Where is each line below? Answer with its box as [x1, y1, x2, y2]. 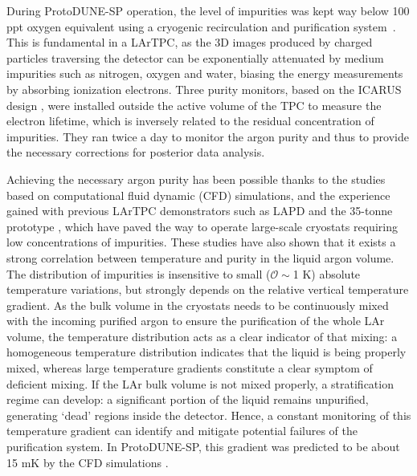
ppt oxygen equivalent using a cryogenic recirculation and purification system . [6, 18, 396, 35]
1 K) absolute [292, 265, 361, 282]
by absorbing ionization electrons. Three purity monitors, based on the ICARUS [6, 80, 402, 97]
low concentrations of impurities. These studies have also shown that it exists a [6, 234, 396, 250]
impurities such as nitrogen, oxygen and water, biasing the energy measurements [6, 65, 403, 82]
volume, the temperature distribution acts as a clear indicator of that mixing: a [6, 328, 398, 344]
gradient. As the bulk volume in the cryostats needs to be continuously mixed [6, 296, 389, 313]
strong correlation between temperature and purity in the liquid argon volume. [6, 249, 395, 266]
